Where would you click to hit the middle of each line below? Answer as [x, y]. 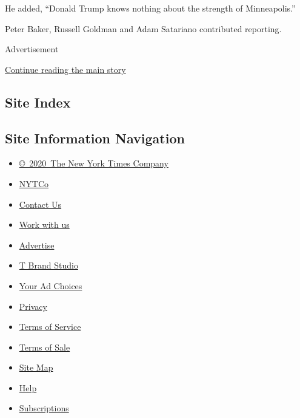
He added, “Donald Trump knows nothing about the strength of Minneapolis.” [150, 8]
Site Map [36, 367]
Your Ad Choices [51, 285]
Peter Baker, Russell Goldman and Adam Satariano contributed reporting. [143, 28]
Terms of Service [50, 327]
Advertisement [32, 49]
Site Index [38, 102]
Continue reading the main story [65, 69]
